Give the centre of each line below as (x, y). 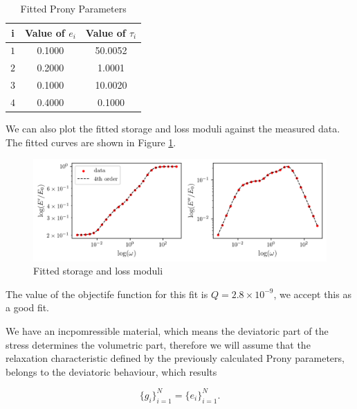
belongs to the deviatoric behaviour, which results (111, 371)
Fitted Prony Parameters (73, 8)
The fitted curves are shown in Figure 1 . (91, 142)
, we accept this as (312, 294)
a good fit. (28, 307)
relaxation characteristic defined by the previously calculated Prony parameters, (175, 358)
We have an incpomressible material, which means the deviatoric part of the (167, 331)
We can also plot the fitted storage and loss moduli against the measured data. (173, 129)
